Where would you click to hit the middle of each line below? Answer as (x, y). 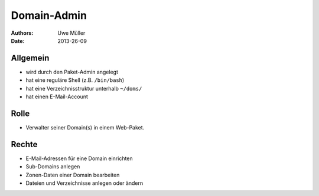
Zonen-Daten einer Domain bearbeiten (73, 175)
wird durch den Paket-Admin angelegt (72, 72)
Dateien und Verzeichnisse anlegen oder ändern (84, 183)
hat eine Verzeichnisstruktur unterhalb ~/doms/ (84, 88)
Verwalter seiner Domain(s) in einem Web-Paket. (85, 127)
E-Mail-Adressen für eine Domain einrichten (79, 158)
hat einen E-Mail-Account (57, 97)
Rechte (24, 144)
